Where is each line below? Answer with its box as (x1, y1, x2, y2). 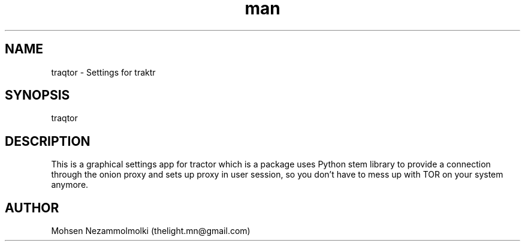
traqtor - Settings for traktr (51, 67, 156, 77)
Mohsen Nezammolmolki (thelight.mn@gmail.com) (51, 226, 251, 236)
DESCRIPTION (5, 133, 90, 149)
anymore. (51, 179, 89, 190)
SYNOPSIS (5, 88, 70, 103)
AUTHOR (5, 200, 59, 215)
